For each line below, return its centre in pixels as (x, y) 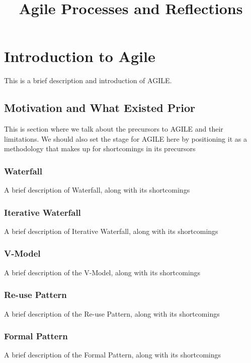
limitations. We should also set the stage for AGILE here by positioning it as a (125, 138)
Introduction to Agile (80, 56)
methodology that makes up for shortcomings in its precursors (100, 148)
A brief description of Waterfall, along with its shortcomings (97, 190)
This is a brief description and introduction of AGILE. (88, 80)
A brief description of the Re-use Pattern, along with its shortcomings (112, 313)
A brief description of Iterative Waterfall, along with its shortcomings (111, 231)
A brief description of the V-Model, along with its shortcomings (102, 272)
